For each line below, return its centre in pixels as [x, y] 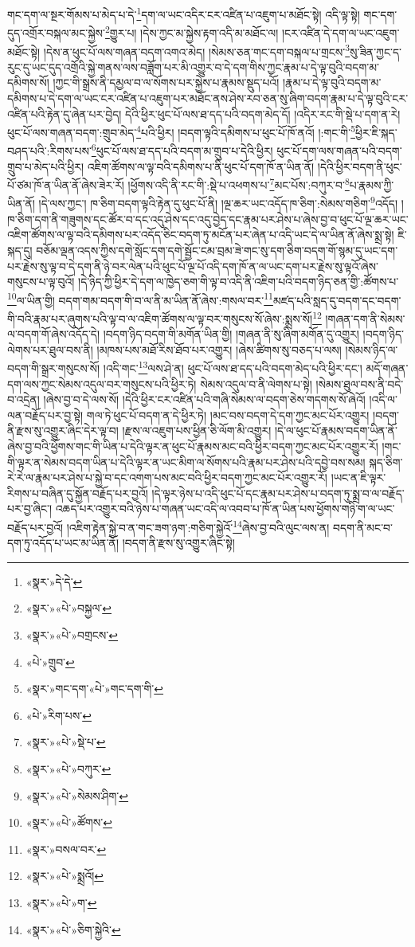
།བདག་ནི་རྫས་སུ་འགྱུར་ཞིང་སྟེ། [178, 543]
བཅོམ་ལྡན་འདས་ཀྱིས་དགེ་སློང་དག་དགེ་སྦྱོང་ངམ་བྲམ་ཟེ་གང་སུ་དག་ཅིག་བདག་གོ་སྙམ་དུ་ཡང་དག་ [217, 250]
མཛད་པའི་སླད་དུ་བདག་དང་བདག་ [337, 300]
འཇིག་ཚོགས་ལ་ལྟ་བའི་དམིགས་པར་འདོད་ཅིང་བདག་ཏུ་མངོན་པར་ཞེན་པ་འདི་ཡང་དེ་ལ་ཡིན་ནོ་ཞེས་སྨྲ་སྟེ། [201, 235]
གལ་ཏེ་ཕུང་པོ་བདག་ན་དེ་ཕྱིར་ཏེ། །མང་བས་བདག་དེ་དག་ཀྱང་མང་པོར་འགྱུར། [228, 415]
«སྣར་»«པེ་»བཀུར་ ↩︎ [69, 768]
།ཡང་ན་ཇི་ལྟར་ [358, 477]
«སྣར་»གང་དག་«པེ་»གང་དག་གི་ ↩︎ [95, 689]
